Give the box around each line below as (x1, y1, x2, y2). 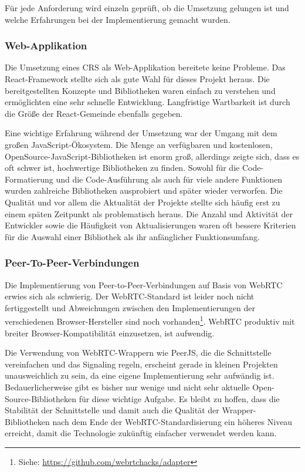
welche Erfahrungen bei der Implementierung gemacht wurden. (5, 13, 231, 25)
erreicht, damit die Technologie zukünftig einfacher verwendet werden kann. (5, 427, 277, 439)
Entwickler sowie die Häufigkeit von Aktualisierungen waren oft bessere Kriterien (5, 219, 296, 231)
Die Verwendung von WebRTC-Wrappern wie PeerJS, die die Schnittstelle (5, 346, 272, 359)
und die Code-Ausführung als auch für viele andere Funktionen (56, 173, 282, 185)
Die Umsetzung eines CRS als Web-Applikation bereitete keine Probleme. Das (5, 61, 286, 73)
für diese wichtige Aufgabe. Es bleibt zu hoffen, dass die (79, 392, 280, 404)
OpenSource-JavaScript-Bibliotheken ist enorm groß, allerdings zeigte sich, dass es (5, 150, 300, 162)
